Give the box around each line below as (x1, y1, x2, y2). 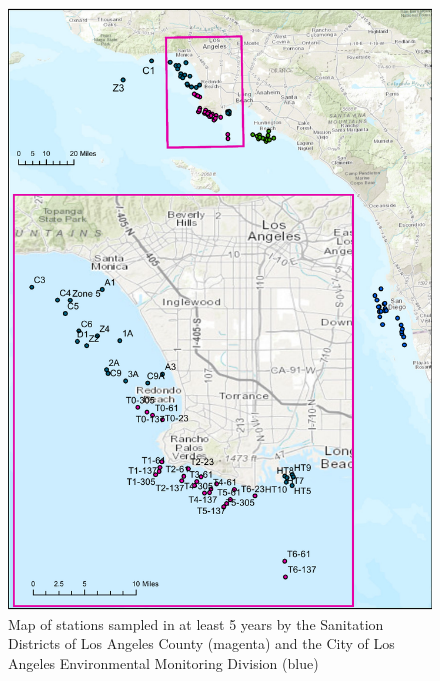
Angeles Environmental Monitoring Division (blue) (8, 652, 319, 673)
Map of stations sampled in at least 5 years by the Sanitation (8, 613, 384, 634)
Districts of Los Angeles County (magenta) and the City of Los (8, 633, 395, 654)
